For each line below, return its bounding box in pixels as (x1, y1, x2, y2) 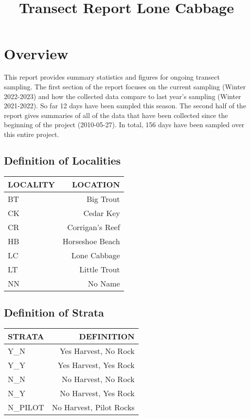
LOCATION (72, 178, 120, 190)
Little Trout (79, 263, 120, 275)
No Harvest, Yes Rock (59, 387, 135, 399)
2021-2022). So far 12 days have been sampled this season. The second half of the (4, 101, 246, 111)
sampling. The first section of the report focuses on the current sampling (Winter (4, 81, 246, 91)
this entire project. (4, 129, 59, 139)
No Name (88, 277, 120, 289)
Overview (4, 44, 69, 64)
